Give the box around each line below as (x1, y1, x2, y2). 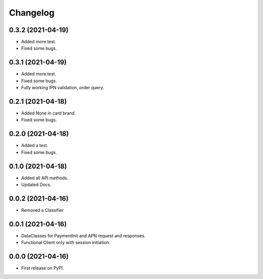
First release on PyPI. (21, 265, 64, 271)
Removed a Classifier (21, 207, 64, 213)
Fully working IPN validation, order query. (21, 85, 104, 91)
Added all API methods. (21, 175, 69, 181)
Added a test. (21, 143, 48, 149)
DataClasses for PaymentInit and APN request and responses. (21, 233, 146, 239)
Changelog (9, 7, 55, 18)
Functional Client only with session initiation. (21, 240, 111, 245)
